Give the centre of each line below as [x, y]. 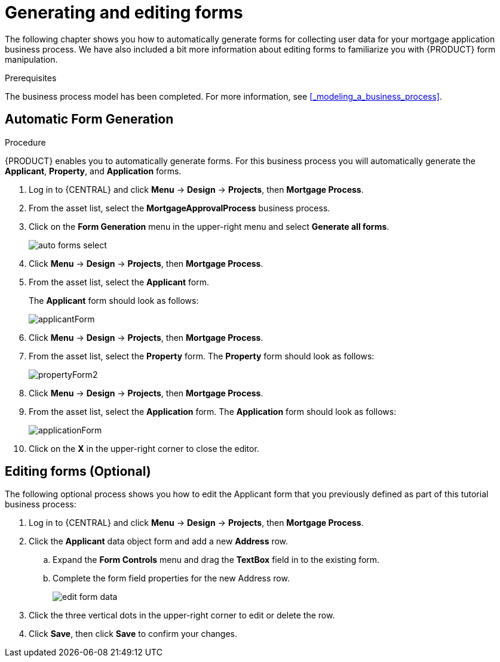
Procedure [25, 142]
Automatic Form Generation [89, 119]
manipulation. [31, 59]
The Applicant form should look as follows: [114, 300]
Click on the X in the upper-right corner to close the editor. [144, 448]
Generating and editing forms [124, 13]
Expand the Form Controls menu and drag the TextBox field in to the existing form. [216, 560]
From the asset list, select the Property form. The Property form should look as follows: [202, 356]
